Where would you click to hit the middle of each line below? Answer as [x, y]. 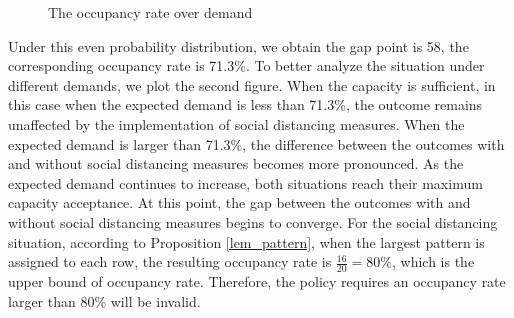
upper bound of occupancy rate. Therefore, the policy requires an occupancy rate [257, 280]
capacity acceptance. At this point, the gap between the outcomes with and [239, 202]
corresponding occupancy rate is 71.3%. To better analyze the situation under [246, 65]
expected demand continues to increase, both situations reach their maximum [245, 182]
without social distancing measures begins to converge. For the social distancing [253, 221]
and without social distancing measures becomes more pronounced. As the [236, 163]
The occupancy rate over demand [150, 12]
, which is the [433, 261]
